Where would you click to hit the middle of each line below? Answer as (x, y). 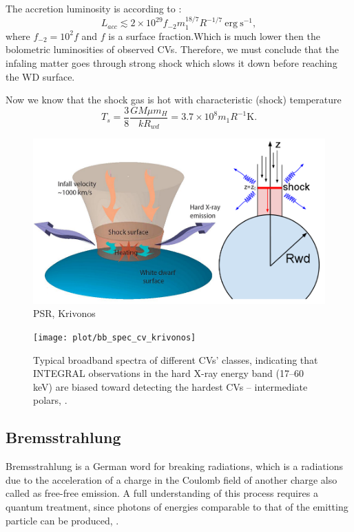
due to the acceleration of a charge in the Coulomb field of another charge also (171, 479)
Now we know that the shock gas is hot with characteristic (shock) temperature (174, 100)
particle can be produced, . (62, 520)
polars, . (50, 400)
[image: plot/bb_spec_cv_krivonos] (115, 337)
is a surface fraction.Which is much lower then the (214, 35)
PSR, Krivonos (64, 313)
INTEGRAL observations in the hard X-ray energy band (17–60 (169, 373)
